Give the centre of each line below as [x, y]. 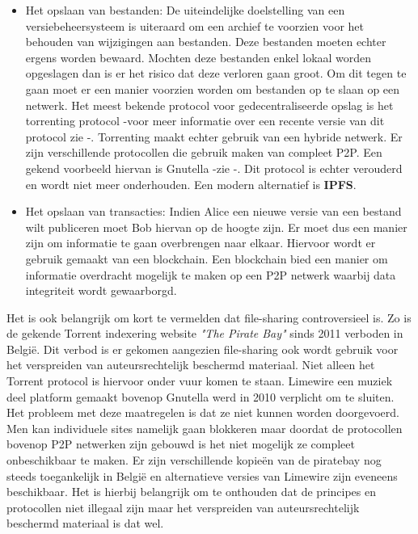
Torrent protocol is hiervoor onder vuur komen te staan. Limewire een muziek [200, 381]
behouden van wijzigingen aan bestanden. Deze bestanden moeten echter [206, 42]
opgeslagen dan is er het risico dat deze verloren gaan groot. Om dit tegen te [216, 73]
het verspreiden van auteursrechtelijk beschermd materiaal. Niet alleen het [191, 365]
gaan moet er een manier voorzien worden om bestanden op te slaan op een [213, 88]
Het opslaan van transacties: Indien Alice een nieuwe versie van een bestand [213, 211]
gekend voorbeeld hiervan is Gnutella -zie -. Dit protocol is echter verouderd [214, 168]
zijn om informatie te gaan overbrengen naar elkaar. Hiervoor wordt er [201, 243]
